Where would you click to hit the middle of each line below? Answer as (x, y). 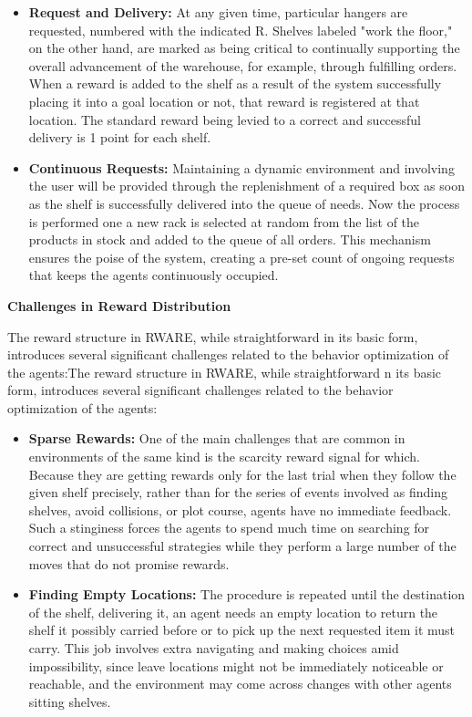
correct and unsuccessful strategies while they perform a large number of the (242, 546)
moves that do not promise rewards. (129, 563)
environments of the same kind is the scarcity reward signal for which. (224, 457)
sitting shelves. (70, 701)
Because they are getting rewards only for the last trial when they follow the (242, 474)
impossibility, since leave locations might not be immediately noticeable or (236, 665)
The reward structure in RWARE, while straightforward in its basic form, (213, 336)
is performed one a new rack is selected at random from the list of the (224, 221)
